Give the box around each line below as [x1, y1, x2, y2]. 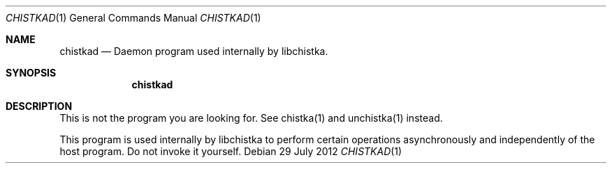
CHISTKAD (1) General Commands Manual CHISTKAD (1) [6, 12, 261, 24]
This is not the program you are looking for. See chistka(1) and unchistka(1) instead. [59, 112, 443, 124]
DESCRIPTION [6, 100, 73, 112]
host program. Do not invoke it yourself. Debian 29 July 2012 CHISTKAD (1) [59, 145, 402, 157]
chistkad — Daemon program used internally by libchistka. [59, 45, 328, 57]
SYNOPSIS [6, 67, 57, 79]
